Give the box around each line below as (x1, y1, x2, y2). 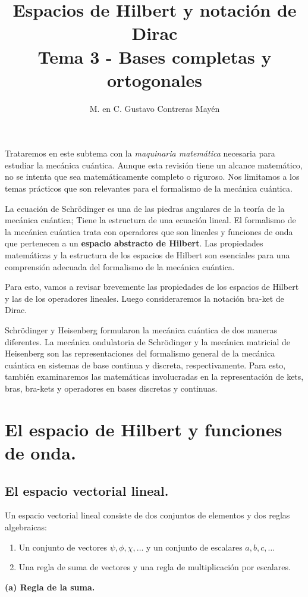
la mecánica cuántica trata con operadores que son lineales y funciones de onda (5, 225, 293, 237)
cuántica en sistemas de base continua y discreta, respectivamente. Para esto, (5, 358, 286, 371)
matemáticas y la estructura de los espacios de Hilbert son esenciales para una (5, 249, 290, 261)
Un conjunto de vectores (18, 540, 108, 553)
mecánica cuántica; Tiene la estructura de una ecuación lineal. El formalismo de (5, 214, 296, 226)
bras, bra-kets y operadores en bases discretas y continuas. (5, 382, 218, 394)
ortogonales (106, 67, 203, 92)
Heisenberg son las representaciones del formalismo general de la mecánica (5, 347, 275, 360)
